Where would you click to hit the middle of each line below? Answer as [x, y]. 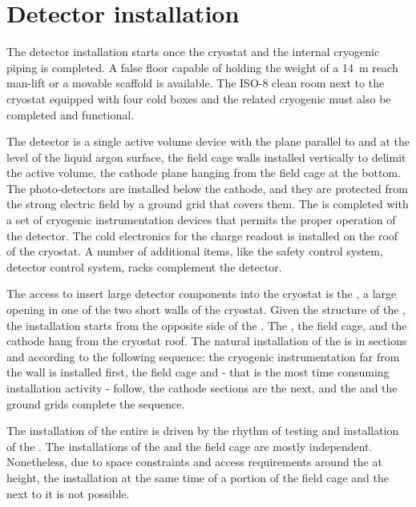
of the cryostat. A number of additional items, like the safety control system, [195, 251]
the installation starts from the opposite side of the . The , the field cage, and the [207, 325]
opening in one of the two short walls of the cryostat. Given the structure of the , [206, 310]
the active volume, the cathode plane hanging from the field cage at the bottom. [204, 173]
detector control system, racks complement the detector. [144, 266]
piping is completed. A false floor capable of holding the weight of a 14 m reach [202, 67]
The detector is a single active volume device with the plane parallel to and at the [208, 141]
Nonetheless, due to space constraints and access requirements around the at [194, 462]
